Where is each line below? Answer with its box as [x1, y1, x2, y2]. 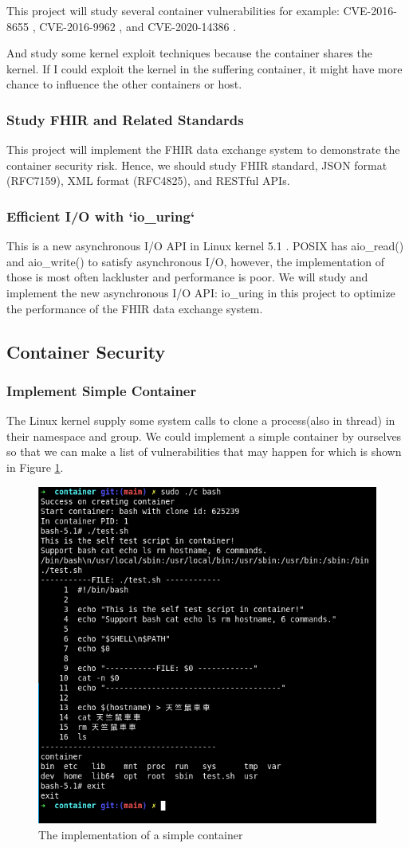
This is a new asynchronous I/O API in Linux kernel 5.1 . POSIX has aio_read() [6, 238, 404, 254]
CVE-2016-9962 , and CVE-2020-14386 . [39, 18, 237, 34]
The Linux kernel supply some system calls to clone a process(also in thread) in [6, 412, 395, 429]
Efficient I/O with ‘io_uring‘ [6, 206, 195, 226]
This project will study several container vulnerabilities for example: [6, 2, 340, 18]
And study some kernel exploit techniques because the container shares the [6, 45, 373, 61]
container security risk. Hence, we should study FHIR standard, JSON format [6, 156, 387, 173]
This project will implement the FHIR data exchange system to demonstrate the [6, 141, 400, 158]
